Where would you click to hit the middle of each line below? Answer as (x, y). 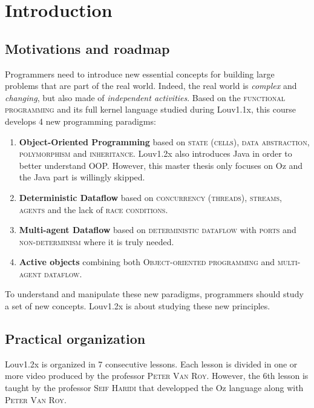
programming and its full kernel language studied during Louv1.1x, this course (150, 109)
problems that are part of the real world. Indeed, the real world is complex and (151, 86)
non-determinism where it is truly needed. (96, 241)
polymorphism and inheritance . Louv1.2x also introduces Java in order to (155, 153)
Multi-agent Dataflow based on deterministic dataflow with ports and (158, 230)
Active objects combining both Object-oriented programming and (147, 262)
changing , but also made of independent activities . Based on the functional (145, 97)
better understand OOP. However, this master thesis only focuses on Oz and (161, 165)
